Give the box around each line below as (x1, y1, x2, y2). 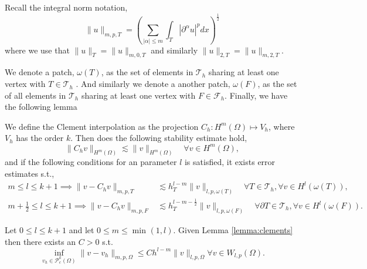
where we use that (5, 43, 70, 56)
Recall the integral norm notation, (5, 1, 128, 13)
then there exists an (5, 235, 76, 247)
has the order (16, 132, 64, 144)
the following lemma (5, 100, 77, 113)
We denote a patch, (5, 66, 74, 78)
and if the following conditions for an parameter (5, 156, 177, 168)
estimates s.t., (5, 167, 55, 179)
